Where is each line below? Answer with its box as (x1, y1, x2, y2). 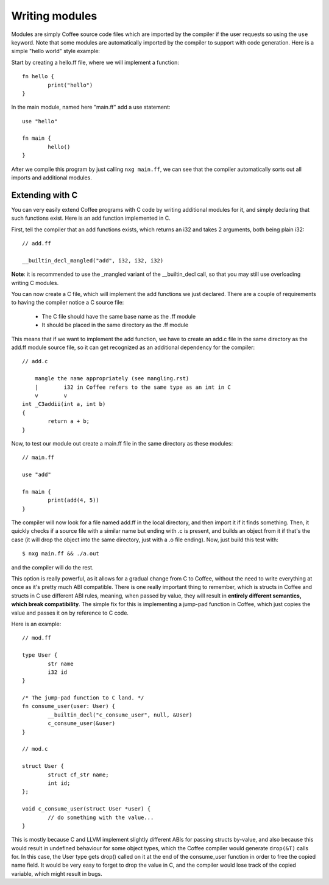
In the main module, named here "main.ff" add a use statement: (11, 104, 171, 111)
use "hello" (22, 118, 58, 125)
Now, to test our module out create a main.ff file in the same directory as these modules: (11, 439, 233, 447)
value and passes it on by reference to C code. (11, 609, 129, 616)
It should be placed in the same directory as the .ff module (41, 321, 189, 329)
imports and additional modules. (11, 174, 93, 181)
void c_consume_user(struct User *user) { (22, 806, 151, 812)
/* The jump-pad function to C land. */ (22, 695, 144, 701)
